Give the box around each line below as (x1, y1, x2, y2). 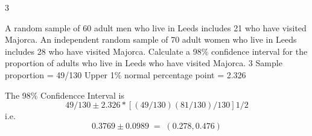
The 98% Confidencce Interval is (5, 88, 125, 101)
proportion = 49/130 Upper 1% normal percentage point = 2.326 (5, 68, 246, 81)
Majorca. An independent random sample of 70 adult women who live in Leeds (5, 33, 297, 46)
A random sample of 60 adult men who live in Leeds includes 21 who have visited (5, 21, 307, 34)
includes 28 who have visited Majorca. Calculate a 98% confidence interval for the (5, 45, 308, 57)
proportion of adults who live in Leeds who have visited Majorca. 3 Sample (5, 57, 282, 69)
